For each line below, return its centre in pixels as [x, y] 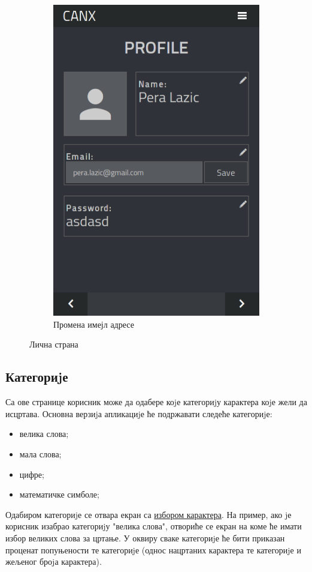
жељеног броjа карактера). [54, 561]
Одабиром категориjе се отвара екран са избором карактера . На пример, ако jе [149, 514]
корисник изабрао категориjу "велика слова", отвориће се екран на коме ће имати [154, 526]
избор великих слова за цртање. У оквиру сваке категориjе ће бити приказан [145, 538]
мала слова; [40, 454]
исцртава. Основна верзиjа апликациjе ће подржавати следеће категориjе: [139, 413]
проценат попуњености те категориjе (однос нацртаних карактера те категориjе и [153, 549]
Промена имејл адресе [94, 324]
